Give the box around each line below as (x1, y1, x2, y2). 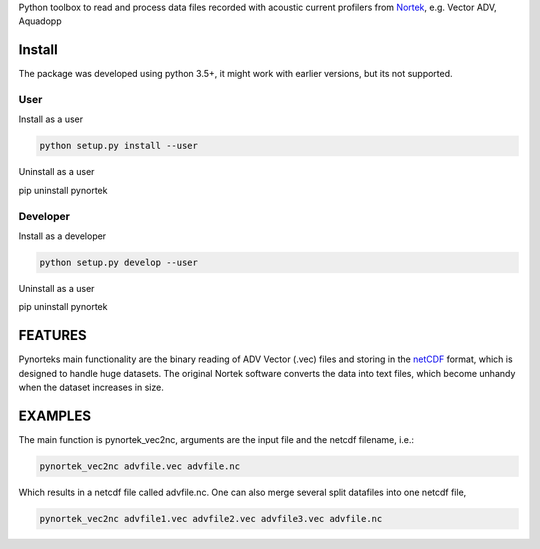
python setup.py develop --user (39, 256, 199, 268)
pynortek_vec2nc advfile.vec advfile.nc (39, 460, 240, 472)
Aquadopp (18, 15, 62, 27)
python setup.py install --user (39, 140, 199, 152)
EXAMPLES (18, 407, 92, 424)
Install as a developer (18, 230, 107, 242)
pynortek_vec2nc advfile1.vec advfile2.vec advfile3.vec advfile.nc (39, 513, 383, 524)
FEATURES (18, 327, 87, 344)
